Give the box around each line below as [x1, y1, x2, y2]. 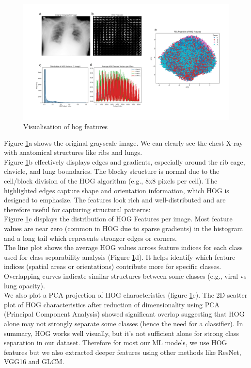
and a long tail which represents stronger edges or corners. [4, 233, 177, 243]
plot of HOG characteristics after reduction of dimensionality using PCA [4, 299, 220, 309]
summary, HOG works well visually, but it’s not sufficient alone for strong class [4, 328, 239, 338]
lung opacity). [4, 280, 45, 290]
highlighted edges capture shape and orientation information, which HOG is [4, 185, 229, 195]
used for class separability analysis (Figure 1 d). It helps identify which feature [4, 251, 235, 262]
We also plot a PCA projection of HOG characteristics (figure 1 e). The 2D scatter [4, 290, 248, 300]
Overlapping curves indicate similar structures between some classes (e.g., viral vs [4, 271, 247, 281]
